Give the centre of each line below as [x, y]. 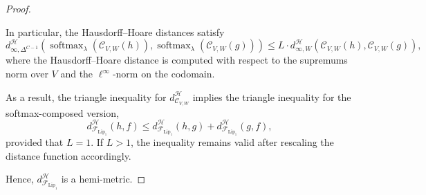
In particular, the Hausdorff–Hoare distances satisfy [115, 31]
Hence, [20, 179]
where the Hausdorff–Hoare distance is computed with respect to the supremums [177, 60]
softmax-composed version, [62, 112]
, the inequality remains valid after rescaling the [232, 142]
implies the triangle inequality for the [272, 96]
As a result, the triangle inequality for [86, 96]
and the [77, 74]
